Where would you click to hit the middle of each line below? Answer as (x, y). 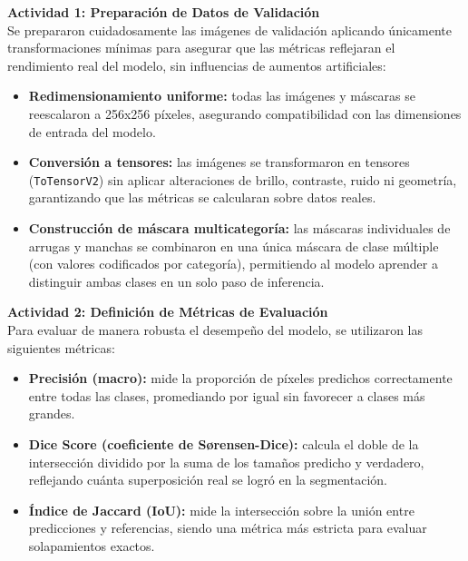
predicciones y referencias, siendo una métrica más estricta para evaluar (228, 528)
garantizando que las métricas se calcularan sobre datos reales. (202, 197)
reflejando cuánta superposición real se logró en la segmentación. (208, 480)
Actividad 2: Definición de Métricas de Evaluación (168, 312)
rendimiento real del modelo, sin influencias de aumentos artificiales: (197, 65)
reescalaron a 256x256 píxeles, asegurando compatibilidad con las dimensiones (245, 113)
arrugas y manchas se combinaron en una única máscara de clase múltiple (234, 246)
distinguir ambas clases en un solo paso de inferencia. (176, 281)
